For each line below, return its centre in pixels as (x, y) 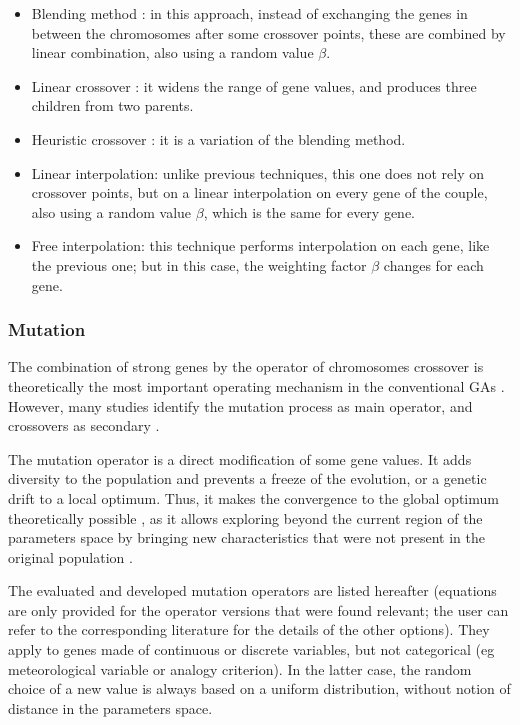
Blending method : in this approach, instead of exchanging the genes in (249, 13)
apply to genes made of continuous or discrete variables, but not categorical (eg (251, 649)
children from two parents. (112, 105)
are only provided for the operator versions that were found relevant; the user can (258, 609)
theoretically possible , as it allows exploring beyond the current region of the (245, 517)
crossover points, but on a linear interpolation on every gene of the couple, (259, 192)
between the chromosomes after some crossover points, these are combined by (268, 32)
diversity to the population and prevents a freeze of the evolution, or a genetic (247, 478)
